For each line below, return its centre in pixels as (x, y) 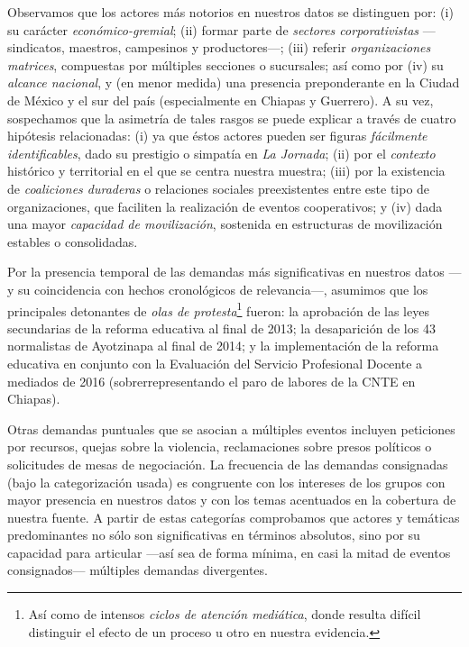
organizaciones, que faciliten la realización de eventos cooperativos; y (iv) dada (225, 206)
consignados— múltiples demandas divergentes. (138, 570)
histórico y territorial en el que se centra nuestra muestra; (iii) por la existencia (226, 171)
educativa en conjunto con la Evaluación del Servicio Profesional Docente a (215, 363)
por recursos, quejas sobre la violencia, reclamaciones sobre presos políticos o (220, 447)
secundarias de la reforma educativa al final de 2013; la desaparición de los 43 (221, 328)
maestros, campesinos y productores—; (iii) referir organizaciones (250, 47)
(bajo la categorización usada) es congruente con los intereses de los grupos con (226, 482)
